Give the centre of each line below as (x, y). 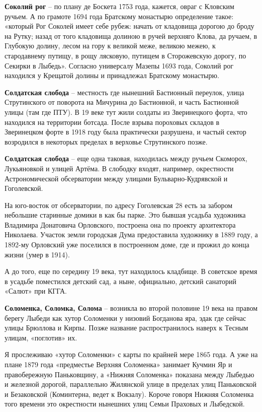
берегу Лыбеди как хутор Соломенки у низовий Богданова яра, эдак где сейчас (125, 318)
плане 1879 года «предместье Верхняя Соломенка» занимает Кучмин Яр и (118, 364)
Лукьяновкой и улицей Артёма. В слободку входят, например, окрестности (119, 168)
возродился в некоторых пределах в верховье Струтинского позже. (106, 141)
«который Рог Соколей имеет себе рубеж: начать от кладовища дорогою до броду (129, 26)
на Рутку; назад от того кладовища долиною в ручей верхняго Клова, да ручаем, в (131, 36)
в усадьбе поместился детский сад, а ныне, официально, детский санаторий (121, 281)
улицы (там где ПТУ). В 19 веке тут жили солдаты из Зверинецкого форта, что (126, 112)
